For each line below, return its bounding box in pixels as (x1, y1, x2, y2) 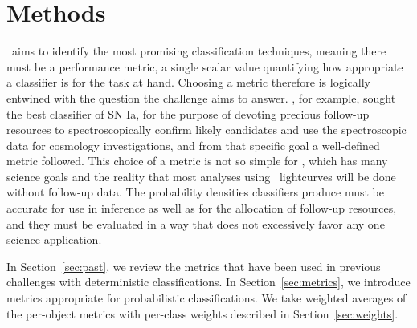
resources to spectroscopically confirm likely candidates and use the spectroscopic (6, 121, 407, 138)
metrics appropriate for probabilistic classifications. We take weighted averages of (6, 290, 407, 306)
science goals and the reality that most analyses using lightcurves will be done (6, 168, 396, 184)
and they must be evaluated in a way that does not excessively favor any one (6, 215, 385, 232)
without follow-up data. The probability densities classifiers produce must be (6, 184, 384, 200)
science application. (6, 231, 102, 248)
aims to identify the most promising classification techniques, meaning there (11, 43, 386, 59)
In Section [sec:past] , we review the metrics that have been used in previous (6, 257, 381, 274)
